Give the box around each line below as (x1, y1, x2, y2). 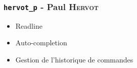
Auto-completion (15, 37, 67, 48)
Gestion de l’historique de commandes (15, 54, 133, 64)
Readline (15, 20, 42, 31)
